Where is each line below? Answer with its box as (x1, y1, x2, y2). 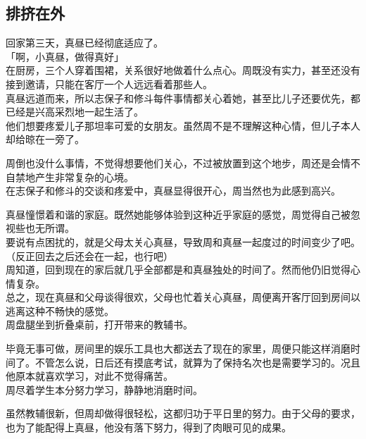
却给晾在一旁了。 (6, 132, 84, 147)
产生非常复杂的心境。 (34, 169, 134, 184)
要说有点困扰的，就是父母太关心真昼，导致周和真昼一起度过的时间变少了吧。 (6, 234, 360, 249)
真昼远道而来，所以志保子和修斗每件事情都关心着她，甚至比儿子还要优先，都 (6, 90, 360, 105)
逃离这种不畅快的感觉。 (6, 303, 114, 318)
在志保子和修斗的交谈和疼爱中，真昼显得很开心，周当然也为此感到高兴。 (6, 183, 341, 198)
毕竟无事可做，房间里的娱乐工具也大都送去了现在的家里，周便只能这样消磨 (6, 341, 351, 356)
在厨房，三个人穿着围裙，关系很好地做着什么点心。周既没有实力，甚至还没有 (6, 63, 360, 78)
